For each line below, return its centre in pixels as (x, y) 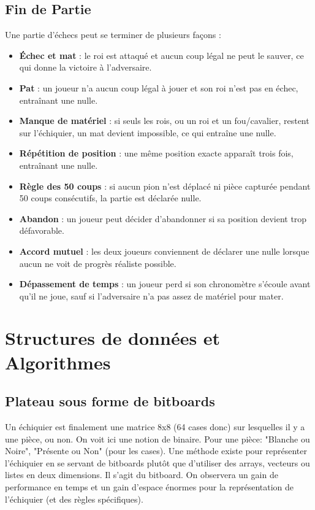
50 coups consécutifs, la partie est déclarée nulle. (110, 198)
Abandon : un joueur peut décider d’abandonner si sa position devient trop (163, 218)
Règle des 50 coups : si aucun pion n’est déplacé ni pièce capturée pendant (165, 186)
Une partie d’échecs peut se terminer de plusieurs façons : (113, 35)
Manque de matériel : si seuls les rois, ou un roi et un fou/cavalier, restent (164, 121)
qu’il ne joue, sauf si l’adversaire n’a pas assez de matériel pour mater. (151, 296)
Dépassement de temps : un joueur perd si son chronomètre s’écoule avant (165, 284)
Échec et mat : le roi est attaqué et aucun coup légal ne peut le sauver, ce (161, 55)
